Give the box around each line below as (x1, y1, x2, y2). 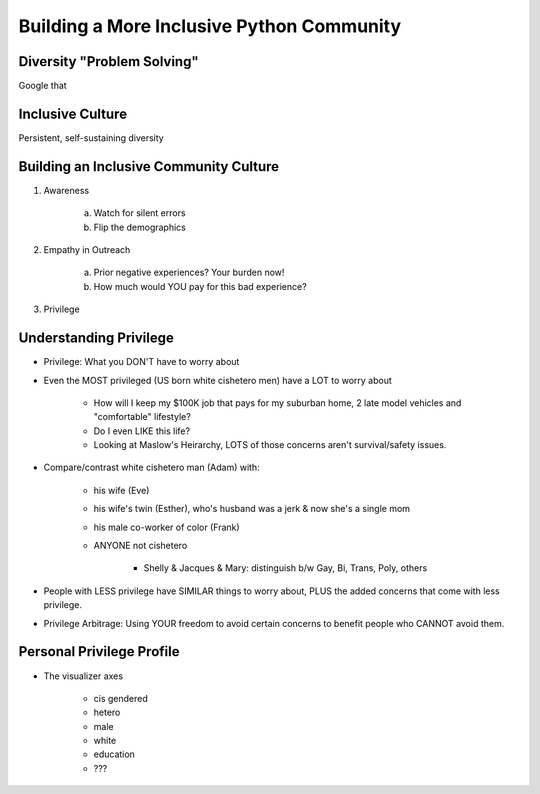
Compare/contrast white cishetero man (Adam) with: (43, 461, 260, 474)
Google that (18, 80, 67, 92)
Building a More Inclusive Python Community (18, 15, 402, 37)
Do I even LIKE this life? (93, 425, 190, 437)
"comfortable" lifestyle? (93, 411, 192, 423)
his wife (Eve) (93, 484, 150, 496)
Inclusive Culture (18, 105, 128, 122)
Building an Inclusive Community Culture (18, 158, 280, 175)
